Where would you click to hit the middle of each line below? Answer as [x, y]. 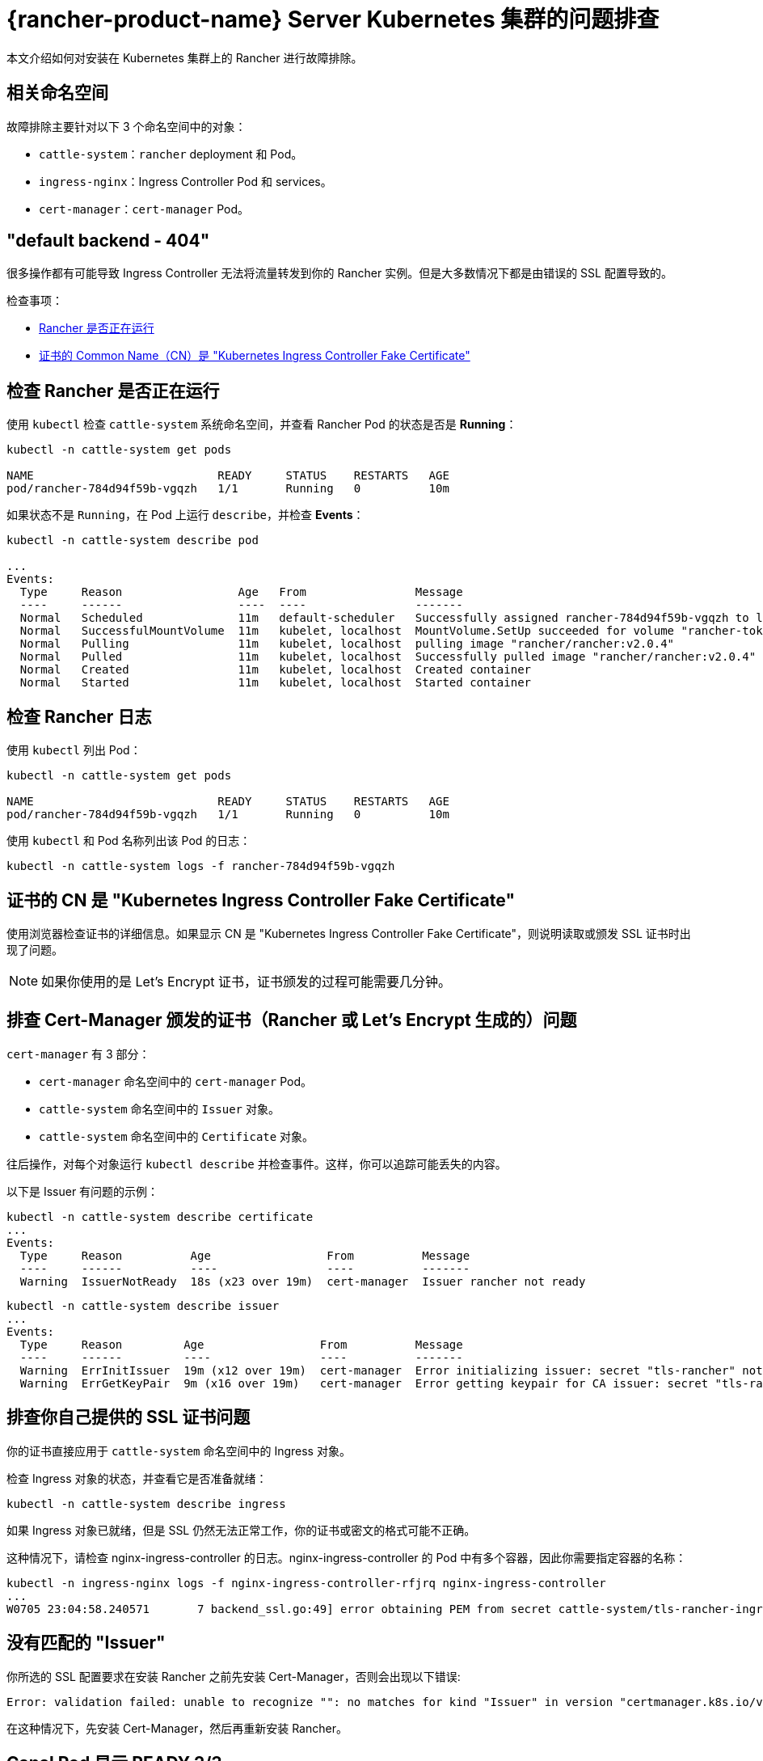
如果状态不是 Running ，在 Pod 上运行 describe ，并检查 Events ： [185, 515]
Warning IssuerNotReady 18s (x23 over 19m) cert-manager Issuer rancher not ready [303, 1281]
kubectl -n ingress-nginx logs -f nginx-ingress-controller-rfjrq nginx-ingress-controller [306, 1583]
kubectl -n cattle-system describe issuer [143, 1305]
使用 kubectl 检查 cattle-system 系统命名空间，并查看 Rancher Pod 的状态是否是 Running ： [262, 424]
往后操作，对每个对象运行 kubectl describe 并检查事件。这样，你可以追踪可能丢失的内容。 [257, 1163]
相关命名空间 [57, 93]
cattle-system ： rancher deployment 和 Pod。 [171, 154]
